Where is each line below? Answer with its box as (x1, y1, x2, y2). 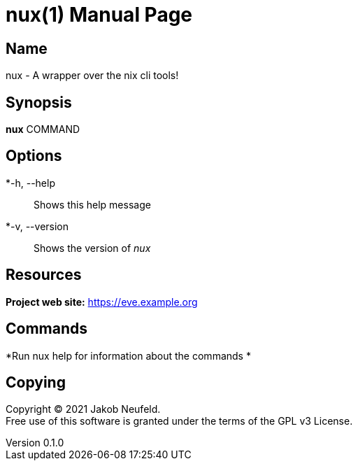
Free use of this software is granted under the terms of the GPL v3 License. (6, 415, 353, 428)
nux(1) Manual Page (6, 3, 193, 27)
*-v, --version (6, 220, 69, 232)
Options (6, 147, 62, 165)
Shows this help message (34, 198, 151, 211)
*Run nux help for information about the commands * (6, 349, 251, 362)
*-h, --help (6, 176, 55, 189)
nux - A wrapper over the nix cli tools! (6, 69, 179, 82)
